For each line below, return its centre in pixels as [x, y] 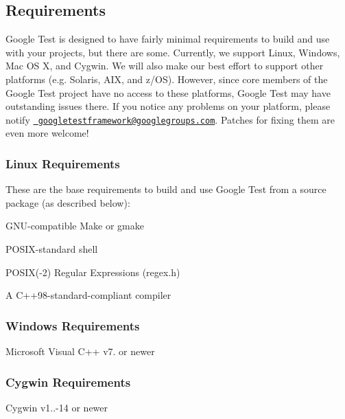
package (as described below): [68, 202]
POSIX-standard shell [52, 249]
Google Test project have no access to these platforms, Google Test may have [168, 92]
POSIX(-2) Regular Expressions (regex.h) [93, 272]
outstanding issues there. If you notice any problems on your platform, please [168, 106]
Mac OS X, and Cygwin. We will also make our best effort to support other [165, 66]
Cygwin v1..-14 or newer [57, 407]
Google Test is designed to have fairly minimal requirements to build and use [168, 39]
